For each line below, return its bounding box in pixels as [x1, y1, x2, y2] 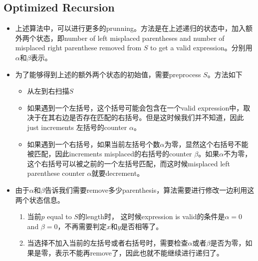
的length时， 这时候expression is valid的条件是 [78, 211, 225, 222]
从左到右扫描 [27, 86, 69, 96]
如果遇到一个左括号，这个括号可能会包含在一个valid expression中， [27, 102, 244, 113]
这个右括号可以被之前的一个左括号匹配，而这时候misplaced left [27, 158, 231, 168]
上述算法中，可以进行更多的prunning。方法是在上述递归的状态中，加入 [15, 23, 246, 33]
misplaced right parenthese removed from [15, 42, 142, 53]
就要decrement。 [91, 168, 144, 178]
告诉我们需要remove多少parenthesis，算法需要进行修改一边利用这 [44, 184, 255, 195]
